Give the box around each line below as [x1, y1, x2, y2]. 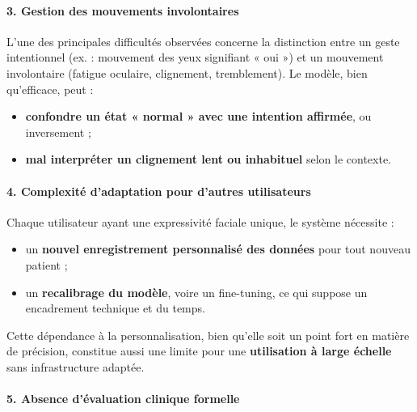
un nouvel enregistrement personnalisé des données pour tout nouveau [25, 240, 411, 257]
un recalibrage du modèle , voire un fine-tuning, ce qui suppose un [25, 283, 368, 300]
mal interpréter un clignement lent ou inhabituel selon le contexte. [25, 151, 391, 168]
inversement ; [25, 123, 91, 140]
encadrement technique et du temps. [25, 299, 205, 316]
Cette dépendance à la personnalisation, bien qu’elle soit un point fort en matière [6, 326, 410, 343]
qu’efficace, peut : [6, 80, 94, 97]
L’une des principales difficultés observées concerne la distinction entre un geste [6, 32, 400, 49]
